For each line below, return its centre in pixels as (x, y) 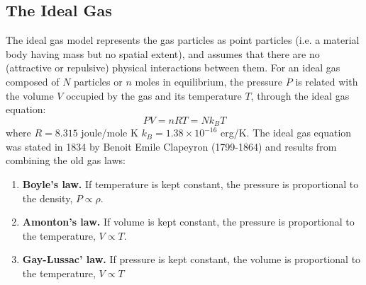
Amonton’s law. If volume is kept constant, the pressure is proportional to (188, 222)
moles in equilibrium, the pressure (209, 81)
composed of (33, 81)
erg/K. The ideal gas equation (286, 133)
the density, (48, 198)
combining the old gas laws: (66, 160)
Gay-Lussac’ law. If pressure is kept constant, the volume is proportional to (192, 259)
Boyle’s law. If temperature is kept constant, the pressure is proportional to (190, 184)
